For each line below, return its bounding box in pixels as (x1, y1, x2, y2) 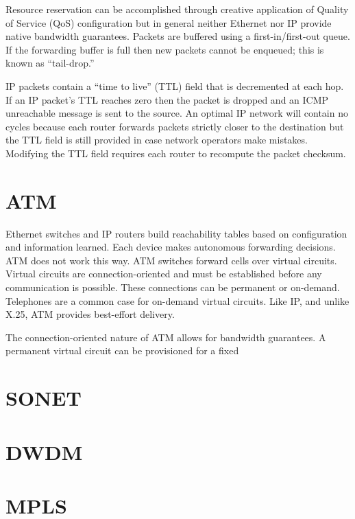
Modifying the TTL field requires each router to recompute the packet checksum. (5, 146, 346, 160)
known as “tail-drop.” (5, 56, 95, 70)
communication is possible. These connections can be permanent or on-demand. (5, 280, 340, 295)
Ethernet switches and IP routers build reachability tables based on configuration (5, 226, 347, 240)
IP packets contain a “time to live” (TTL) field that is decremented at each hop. (5, 78, 344, 93)
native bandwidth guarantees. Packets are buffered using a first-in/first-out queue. (5, 29, 350, 43)
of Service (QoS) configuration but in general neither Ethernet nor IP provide (5, 15, 332, 30)
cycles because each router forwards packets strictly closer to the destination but (5, 119, 344, 133)
